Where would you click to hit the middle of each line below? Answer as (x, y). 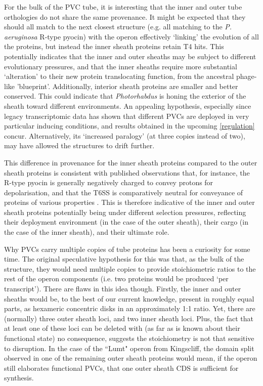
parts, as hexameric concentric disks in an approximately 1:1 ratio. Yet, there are (130, 308)
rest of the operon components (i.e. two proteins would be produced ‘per (116, 278)
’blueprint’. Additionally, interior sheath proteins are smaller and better (127, 86)
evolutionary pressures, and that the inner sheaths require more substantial (121, 66)
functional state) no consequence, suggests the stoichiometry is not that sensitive (129, 338)
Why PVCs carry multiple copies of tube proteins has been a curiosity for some (127, 249)
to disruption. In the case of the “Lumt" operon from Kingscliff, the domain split (129, 348)
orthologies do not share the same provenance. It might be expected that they (125, 16)
